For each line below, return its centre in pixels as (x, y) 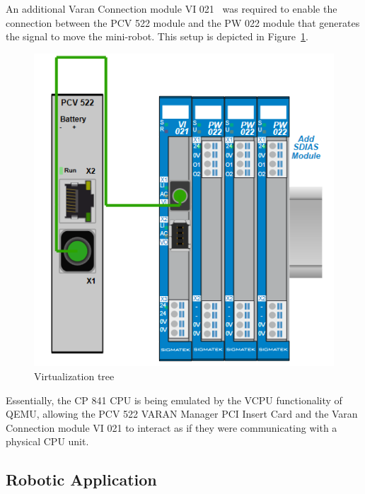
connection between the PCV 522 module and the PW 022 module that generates (183, 22)
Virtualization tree (74, 376)
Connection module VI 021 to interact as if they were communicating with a (172, 427)
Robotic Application (81, 480)
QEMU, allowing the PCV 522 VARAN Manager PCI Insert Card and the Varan (182, 414)
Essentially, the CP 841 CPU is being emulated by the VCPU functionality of (174, 400)
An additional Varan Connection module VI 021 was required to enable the (172, 8)
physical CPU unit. (47, 441)
